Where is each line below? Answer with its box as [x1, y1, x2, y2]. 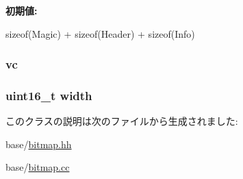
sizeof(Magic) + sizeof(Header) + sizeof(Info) [5, 26, 195, 40]
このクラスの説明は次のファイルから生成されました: [5, 114, 238, 128]
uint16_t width [5, 86, 92, 104]
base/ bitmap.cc [5, 160, 70, 174]
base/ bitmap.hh [5, 136, 72, 151]
